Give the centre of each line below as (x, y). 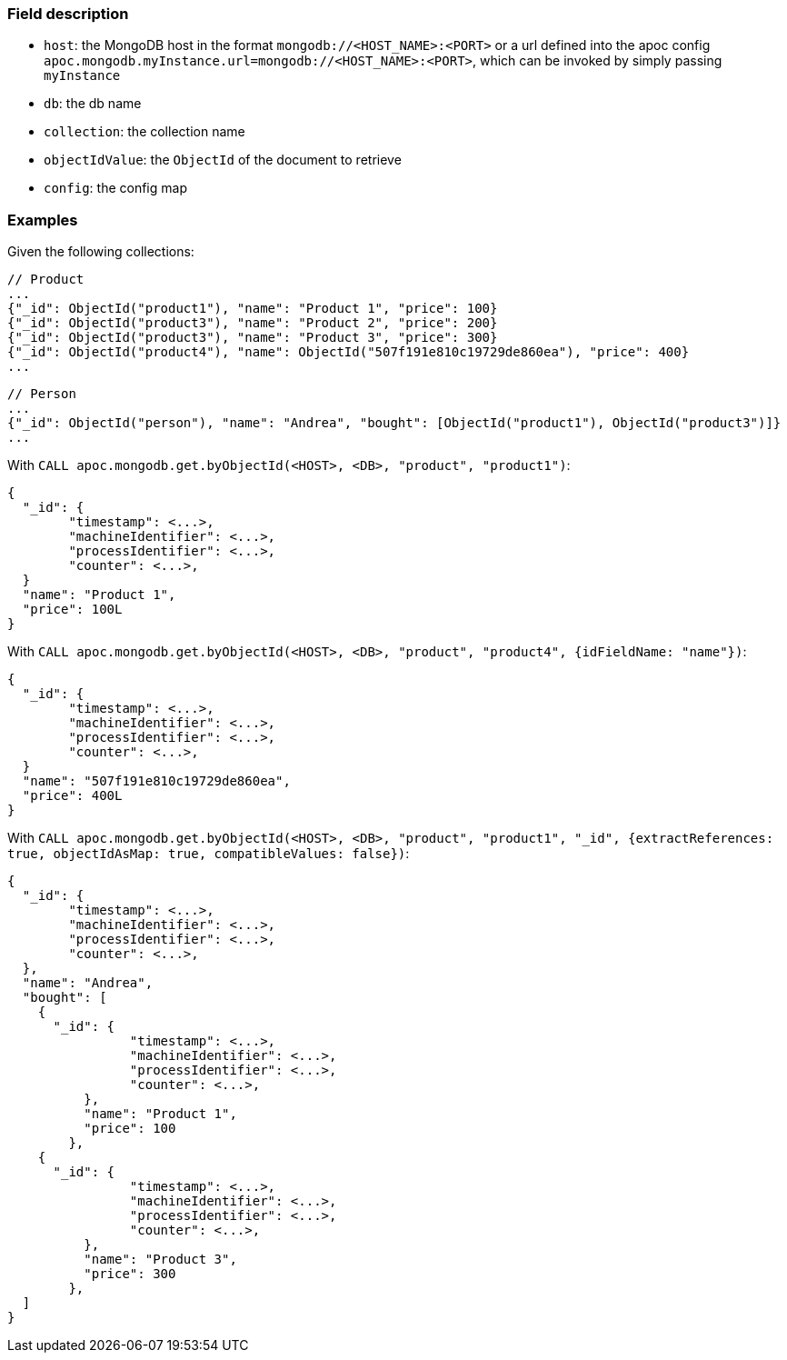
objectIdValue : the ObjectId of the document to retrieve (223, 160)
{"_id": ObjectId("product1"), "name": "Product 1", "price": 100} (253, 309)
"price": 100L (72, 610)
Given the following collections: (101, 252)
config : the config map (115, 188)
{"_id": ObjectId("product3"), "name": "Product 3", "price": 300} (253, 338)
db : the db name (93, 104)
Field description (68, 14)
